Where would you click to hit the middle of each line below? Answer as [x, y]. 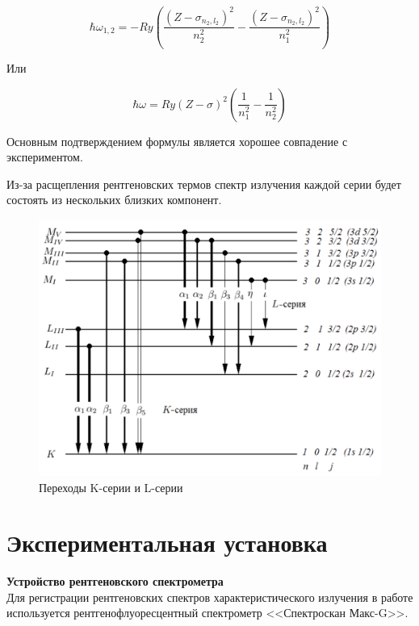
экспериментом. [45, 157]
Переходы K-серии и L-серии [111, 487]
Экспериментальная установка [167, 543]
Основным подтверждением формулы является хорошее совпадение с [177, 141]
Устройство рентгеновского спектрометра [115, 581]
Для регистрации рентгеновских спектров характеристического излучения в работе [210, 597]
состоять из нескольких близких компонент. [114, 200]
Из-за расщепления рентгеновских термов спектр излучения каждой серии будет [204, 184]
